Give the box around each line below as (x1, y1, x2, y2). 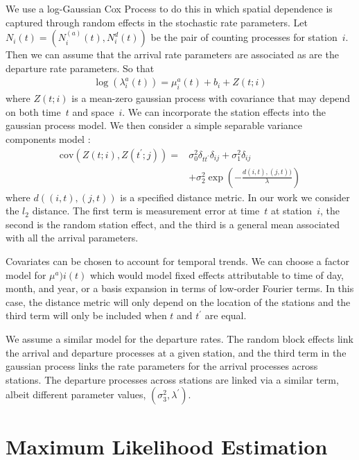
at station (270, 203, 313, 218)
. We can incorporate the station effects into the (122, 104, 326, 119)
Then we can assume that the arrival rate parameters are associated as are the (6, 47, 339, 62)
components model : (6, 131, 91, 146)
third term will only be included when (6, 308, 167, 323)
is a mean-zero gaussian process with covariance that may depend (71, 91, 351, 105)
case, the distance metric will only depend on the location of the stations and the (6, 294, 351, 309)
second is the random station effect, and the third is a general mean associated (6, 216, 340, 231)
